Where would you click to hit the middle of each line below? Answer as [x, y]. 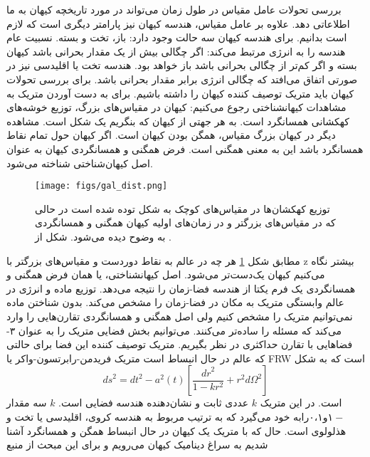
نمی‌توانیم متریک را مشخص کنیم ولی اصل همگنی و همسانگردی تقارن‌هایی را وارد [180, 316]
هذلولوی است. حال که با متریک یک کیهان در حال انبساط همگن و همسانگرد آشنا [176, 430]
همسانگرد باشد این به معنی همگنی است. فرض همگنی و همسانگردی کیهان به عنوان [185, 148]
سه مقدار [27, 403]
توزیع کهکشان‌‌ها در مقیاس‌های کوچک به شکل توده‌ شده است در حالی [183, 208]
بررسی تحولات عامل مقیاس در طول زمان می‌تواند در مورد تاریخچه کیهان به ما [174, 9]
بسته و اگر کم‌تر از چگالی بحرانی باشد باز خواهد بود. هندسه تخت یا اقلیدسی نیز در [182, 65]
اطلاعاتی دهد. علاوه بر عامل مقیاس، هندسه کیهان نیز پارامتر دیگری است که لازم [178, 23]
